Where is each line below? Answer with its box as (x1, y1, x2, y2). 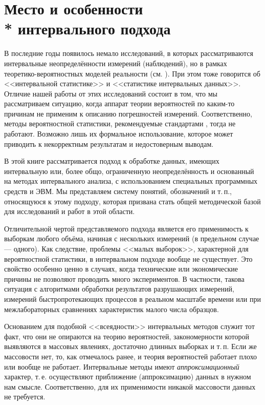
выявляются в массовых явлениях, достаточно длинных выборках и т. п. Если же (4, 341, 257, 352)
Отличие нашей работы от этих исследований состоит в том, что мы (4, 88, 217, 99)
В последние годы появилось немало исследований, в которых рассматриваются (4, 48, 253, 59)
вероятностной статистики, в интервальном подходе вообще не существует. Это (4, 253, 253, 264)
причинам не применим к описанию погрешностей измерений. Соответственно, (4, 108, 252, 119)
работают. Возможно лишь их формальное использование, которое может (4, 128, 233, 139)
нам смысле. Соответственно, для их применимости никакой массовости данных (4, 381, 256, 392)
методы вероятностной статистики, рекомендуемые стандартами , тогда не (4, 118, 236, 129)
